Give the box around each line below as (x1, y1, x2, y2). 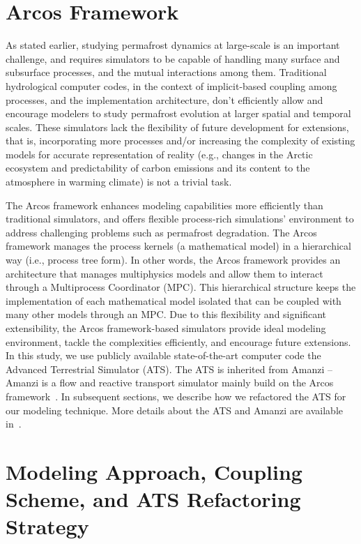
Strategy (6, 512, 89, 541)
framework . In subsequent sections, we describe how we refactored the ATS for (6, 388, 346, 403)
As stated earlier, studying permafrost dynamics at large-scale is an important (6, 38, 340, 52)
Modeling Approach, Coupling (6, 457, 302, 485)
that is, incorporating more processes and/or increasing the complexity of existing (6, 133, 355, 148)
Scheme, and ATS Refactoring (6, 485, 301, 513)
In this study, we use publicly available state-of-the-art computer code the (6, 348, 321, 363)
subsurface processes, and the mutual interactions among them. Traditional (6, 65, 327, 80)
